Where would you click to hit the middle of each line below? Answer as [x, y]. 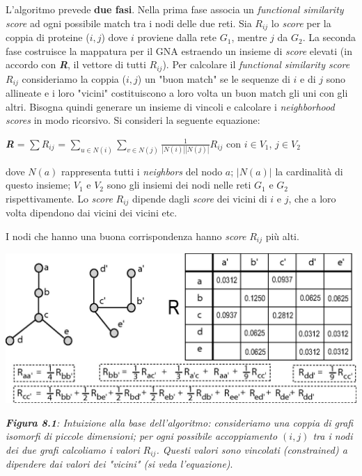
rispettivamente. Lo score [59, 198]
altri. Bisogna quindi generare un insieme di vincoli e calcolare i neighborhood [170, 106]
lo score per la [301, 23]
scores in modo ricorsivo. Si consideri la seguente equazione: [133, 120]
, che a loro [312, 198]
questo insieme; [38, 185]
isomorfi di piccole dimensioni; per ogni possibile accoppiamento [142, 436]
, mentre [249, 37]
